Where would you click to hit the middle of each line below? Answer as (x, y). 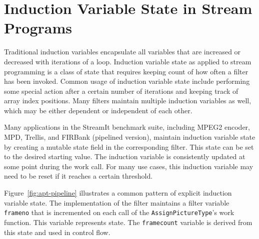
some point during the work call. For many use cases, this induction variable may (129, 166)
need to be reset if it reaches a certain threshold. (78, 176)
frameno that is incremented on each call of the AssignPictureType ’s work (119, 212)
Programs (38, 28)
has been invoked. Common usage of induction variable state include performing (127, 81)
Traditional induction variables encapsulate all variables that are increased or (122, 52)
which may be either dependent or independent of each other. (98, 110)
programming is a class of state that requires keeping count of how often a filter (126, 71)
